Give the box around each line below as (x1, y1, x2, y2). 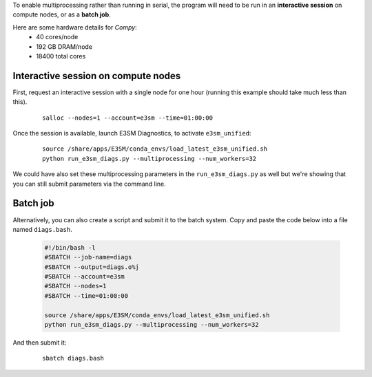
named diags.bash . (12, 225, 72, 233)
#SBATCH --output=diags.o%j (44, 263, 139, 271)
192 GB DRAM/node (36, 42, 93, 51)
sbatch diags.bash (42, 354, 105, 363)
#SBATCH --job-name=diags (44, 253, 132, 261)
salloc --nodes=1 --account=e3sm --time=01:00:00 (42, 114, 214, 122)
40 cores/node (36, 33, 79, 41)
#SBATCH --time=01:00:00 (44, 292, 129, 299)
